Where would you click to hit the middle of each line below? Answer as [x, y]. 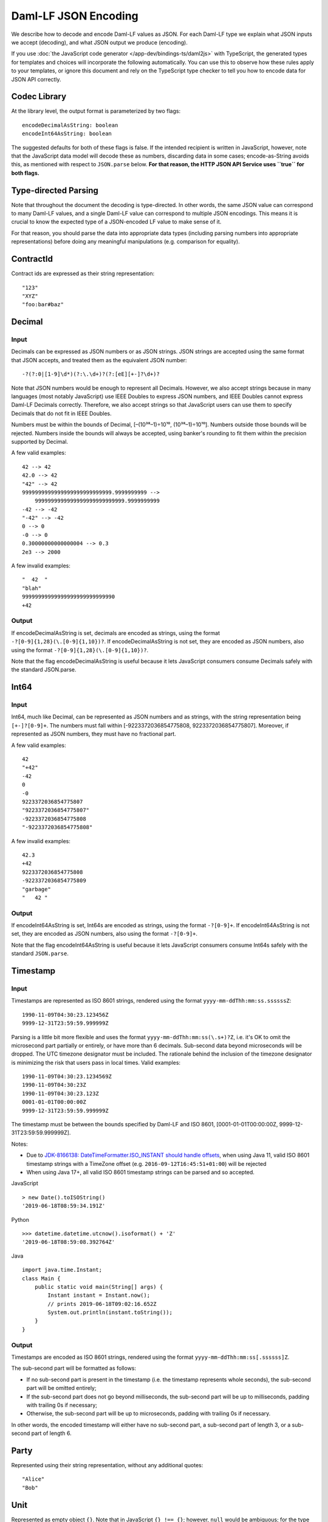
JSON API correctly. [36, 79]
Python [20, 1219]
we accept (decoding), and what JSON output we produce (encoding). [99, 42]
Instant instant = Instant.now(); [99, 1296]
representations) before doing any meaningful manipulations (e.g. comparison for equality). [125, 242]
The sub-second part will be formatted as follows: [74, 1368]
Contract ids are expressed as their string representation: [83, 273]
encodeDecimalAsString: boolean [70, 125]
